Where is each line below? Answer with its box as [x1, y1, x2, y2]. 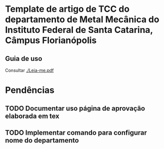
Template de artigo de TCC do [5, 3, 130, 15]
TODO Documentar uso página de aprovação [5, 104, 145, 113]
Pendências [5, 85, 55, 96]
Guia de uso [5, 54, 43, 62]
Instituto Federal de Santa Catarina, [5, 25, 153, 35]
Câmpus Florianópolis [5, 35, 97, 46]
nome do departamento [5, 136, 79, 145]
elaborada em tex [5, 112, 60, 120]
